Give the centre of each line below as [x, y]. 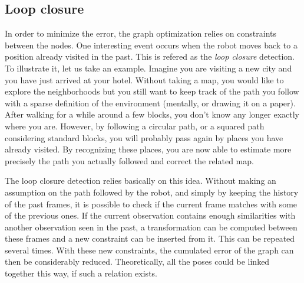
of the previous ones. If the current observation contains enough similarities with [150, 215]
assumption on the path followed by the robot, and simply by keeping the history [152, 192]
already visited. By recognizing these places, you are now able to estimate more [148, 149]
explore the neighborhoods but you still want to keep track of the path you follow [152, 91]
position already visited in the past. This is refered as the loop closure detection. [150, 56]
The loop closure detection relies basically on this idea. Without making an [141, 180]
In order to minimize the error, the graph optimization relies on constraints [141, 33]
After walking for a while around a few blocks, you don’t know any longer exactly [152, 114]
